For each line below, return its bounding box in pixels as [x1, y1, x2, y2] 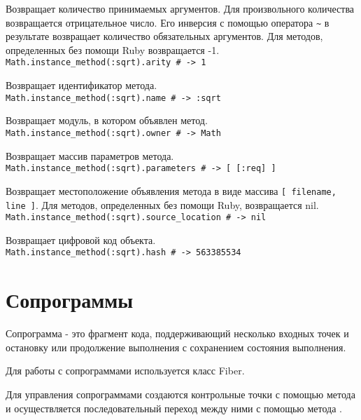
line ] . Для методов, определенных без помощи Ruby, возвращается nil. [6, 197, 319, 212]
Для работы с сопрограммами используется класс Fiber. [6, 363, 245, 378]
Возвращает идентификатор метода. [6, 78, 157, 93]
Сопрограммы [6, 285, 134, 314]
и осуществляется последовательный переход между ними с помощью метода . [6, 400, 342, 415]
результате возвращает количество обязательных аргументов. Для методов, [6, 29, 323, 43]
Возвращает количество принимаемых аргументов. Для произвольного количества [6, 1, 355, 15]
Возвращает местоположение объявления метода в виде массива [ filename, [6, 183, 337, 198]
